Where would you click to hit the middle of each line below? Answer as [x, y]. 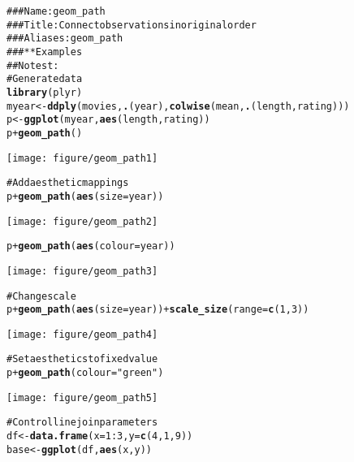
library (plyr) [45, 92]
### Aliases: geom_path [65, 39]
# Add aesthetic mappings [68, 183]
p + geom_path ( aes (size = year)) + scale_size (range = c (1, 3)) [158, 310]
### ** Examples [45, 52]
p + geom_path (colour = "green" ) [85, 373]
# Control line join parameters [82, 423]
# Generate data [45, 79]
